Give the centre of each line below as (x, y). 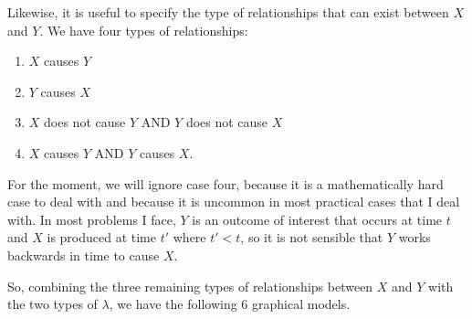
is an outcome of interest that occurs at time (317, 219)
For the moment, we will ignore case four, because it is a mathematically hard (226, 183)
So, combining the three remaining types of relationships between (190, 286)
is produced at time (101, 237)
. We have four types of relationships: (144, 30)
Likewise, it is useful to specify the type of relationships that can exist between (228, 12)
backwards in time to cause (84, 255)
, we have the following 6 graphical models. (230, 304)
